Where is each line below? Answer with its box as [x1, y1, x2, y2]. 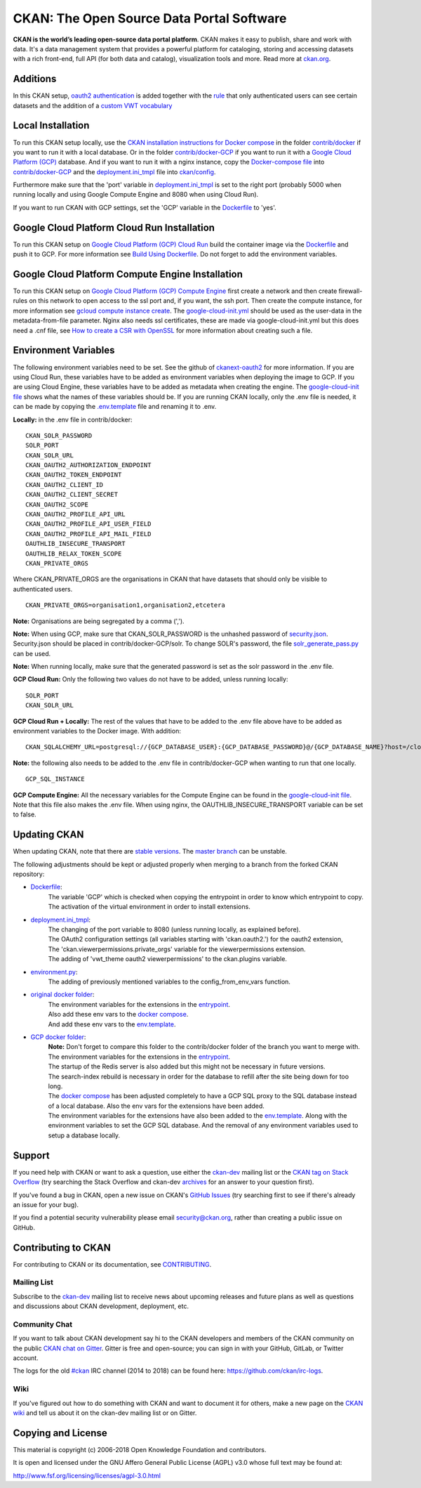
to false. [13, 810, 36, 818]
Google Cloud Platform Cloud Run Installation [13, 221, 215, 233]
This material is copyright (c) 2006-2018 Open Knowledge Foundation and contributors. [13, 1445, 267, 1454]
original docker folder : [30, 991, 95, 999]
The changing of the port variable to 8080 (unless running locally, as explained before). [48, 925, 301, 934]
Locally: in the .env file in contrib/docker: [13, 415, 133, 424]
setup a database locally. [48, 1131, 121, 1140]
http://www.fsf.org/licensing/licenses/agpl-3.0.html [13, 1471, 161, 1480]
